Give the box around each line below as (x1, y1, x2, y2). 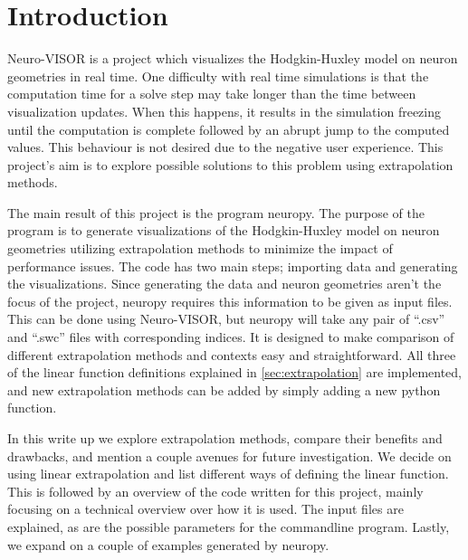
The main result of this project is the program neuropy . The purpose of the (7, 203, 425, 222)
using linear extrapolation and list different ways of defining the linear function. (7, 464, 449, 483)
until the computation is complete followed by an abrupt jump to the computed (7, 119, 450, 138)
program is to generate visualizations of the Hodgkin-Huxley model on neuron (7, 221, 440, 240)
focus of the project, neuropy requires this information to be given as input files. (7, 291, 453, 310)
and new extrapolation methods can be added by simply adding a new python (7, 380, 441, 399)
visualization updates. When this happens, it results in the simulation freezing (7, 101, 441, 120)
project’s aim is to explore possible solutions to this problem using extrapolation (7, 155, 454, 174)
